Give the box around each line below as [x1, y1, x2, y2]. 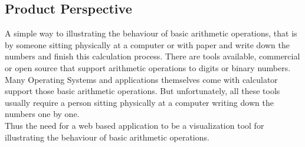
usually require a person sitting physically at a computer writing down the [5, 96, 274, 108]
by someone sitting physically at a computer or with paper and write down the [5, 38, 290, 51]
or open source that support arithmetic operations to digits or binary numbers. [5, 61, 291, 73]
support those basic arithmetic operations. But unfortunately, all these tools [5, 85, 280, 97]
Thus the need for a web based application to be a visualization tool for [5, 119, 264, 131]
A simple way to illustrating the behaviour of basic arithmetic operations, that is [5, 27, 297, 39]
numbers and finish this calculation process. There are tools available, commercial [5, 50, 300, 62]
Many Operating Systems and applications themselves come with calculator [5, 73, 278, 85]
